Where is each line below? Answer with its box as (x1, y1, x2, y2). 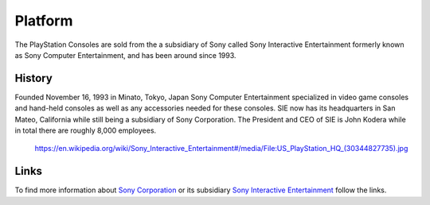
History (14, 72, 53, 85)
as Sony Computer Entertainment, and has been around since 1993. (14, 50, 236, 60)
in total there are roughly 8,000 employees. (14, 126, 157, 135)
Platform (14, 12, 73, 29)
